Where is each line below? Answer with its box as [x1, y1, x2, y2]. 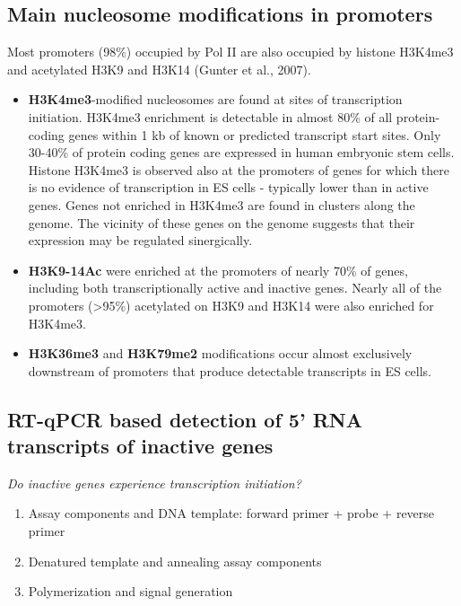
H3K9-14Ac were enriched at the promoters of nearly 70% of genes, [28, 260, 408, 279]
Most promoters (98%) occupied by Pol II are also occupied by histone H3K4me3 [7, 42, 454, 61]
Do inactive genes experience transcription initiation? [7, 473, 301, 492]
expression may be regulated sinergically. [28, 231, 253, 250]
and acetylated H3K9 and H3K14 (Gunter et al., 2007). [7, 59, 311, 78]
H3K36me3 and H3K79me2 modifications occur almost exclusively [28, 344, 413, 363]
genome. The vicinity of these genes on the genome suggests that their [28, 213, 415, 232]
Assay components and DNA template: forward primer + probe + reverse [28, 504, 435, 523]
